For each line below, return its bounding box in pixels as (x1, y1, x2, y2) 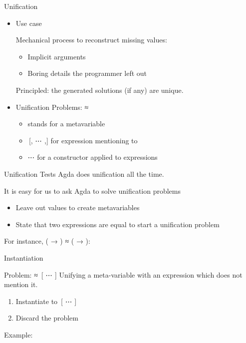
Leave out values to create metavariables (15, 202, 140, 213)
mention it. (4, 279, 38, 290)
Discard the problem (15, 313, 78, 323)
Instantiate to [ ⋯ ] (15, 296, 77, 306)
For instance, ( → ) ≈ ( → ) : (4, 236, 90, 246)
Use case (15, 17, 42, 28)
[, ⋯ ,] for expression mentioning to (28, 135, 138, 145)
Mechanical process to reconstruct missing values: (15, 34, 167, 45)
